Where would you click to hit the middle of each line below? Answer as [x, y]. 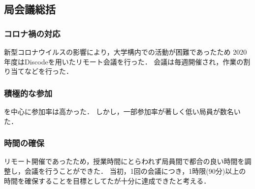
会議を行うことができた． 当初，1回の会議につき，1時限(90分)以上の [135, 171]
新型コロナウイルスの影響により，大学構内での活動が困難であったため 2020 [126, 52]
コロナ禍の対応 [32, 33]
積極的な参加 [28, 93]
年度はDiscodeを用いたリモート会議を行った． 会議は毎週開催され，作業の [124, 61]
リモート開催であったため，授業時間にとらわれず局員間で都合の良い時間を [124, 161]
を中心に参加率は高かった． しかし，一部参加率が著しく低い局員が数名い [122, 111]
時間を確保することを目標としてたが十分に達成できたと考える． [107, 180]
